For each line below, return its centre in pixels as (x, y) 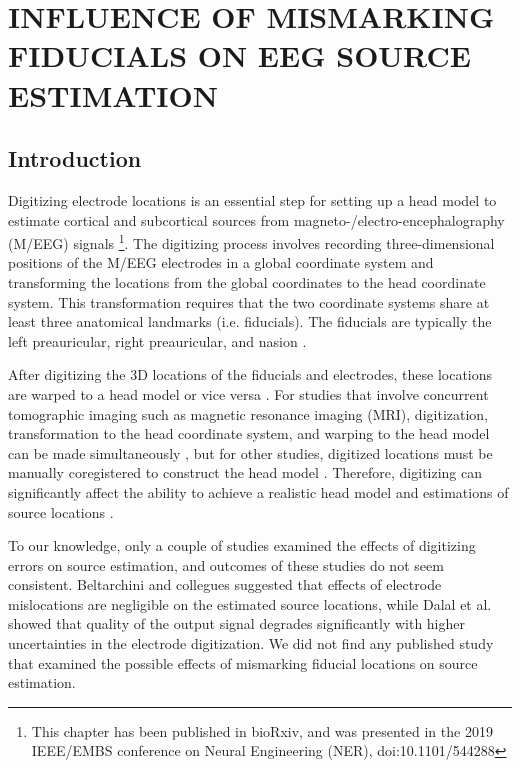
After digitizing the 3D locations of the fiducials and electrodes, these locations (250, 374)
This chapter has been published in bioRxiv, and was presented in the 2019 (262, 730)
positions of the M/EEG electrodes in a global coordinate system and (221, 262)
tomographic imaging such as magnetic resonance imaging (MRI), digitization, (248, 413)
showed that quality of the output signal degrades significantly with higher (236, 623)
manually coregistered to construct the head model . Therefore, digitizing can (245, 472)
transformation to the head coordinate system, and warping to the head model (249, 433)
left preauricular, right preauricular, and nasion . (157, 340)
